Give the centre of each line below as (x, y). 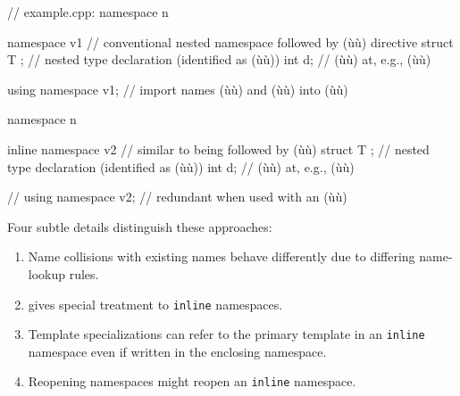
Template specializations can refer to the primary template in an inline (226, 334)
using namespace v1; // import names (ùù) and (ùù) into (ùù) (178, 89)
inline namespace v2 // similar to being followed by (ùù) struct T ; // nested (218, 148)
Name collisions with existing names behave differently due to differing (222, 256)
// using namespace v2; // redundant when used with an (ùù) (177, 197)
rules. (84, 273)
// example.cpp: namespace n (88, 12)
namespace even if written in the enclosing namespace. (177, 351)
